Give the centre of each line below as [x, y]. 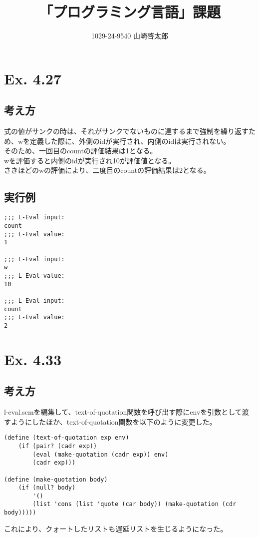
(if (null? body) [47, 488]
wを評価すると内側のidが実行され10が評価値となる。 [90, 160]
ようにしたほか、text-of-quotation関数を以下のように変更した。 [114, 421]
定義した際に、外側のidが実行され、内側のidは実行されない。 [130, 141]
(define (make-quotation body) [56, 479]
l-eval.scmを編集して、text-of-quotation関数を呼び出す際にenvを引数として [123, 412]
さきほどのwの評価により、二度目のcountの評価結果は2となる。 [107, 170]
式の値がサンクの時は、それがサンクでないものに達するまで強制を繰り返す [126, 131]
